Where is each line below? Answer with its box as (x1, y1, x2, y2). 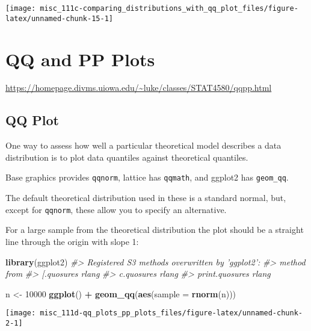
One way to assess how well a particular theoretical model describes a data (5, 139, 282, 152)
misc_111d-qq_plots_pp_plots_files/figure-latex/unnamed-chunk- (40, 309, 303, 318)
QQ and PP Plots (5, 46, 155, 71)
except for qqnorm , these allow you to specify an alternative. (5, 203, 227, 215)
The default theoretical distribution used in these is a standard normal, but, (5, 191, 286, 204)
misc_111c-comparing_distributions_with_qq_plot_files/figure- (40, 4, 298, 13)
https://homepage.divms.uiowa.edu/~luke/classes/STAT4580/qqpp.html (5, 81, 272, 94)
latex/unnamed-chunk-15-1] (5, 14, 113, 23)
